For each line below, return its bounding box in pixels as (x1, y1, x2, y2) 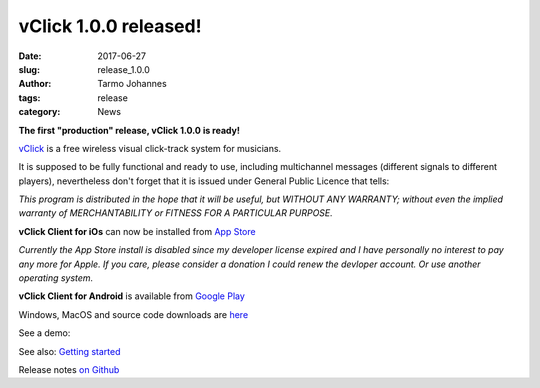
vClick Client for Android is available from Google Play (18, 290, 245, 302)
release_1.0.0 (97, 63, 150, 75)
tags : (18, 91, 41, 104)
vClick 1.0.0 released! (18, 15, 202, 37)
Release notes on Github (18, 363, 120, 375)
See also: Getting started (18, 345, 121, 357)
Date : (18, 50, 42, 62)
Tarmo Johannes (97, 78, 167, 90)
